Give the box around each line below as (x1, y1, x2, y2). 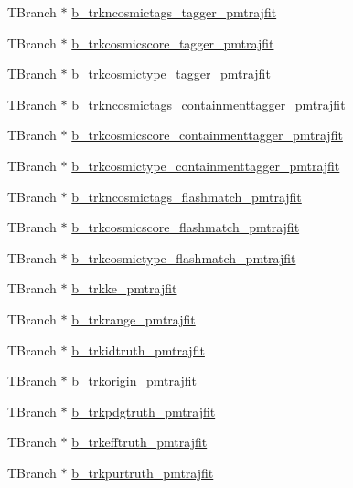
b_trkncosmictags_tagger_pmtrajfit (71, 3, 277, 21)
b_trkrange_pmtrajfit (71, 309, 196, 328)
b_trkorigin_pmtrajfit (71, 371, 197, 390)
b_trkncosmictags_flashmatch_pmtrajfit (71, 186, 302, 206)
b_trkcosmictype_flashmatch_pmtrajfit (71, 248, 296, 267)
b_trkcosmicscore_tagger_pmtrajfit (71, 33, 274, 52)
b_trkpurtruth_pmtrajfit (71, 462, 214, 482)
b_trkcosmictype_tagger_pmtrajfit (71, 64, 271, 83)
